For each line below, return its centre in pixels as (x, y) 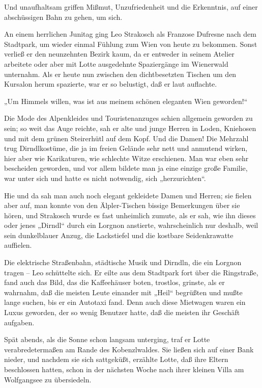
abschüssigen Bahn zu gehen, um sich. (63, 17)
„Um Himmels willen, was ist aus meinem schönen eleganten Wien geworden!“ (126, 101)
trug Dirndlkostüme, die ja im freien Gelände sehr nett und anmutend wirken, (126, 148)
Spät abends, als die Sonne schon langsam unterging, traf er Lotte (107, 339)
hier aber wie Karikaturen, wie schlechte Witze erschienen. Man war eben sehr (126, 158)
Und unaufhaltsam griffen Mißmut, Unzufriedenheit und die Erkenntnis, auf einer (131, 7)
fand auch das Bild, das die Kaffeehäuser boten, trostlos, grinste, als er (114, 282)
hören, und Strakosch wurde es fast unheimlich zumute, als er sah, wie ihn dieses (130, 215)
